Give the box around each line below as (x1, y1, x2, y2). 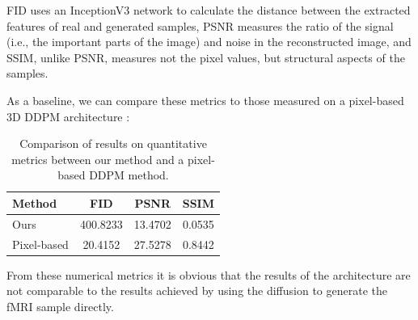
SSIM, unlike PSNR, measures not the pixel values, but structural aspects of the (6, 48, 405, 65)
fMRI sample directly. (6, 297, 114, 314)
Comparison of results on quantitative (19, 135, 207, 152)
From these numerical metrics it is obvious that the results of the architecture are (6, 266, 411, 283)
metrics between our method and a (11, 150, 184, 167)
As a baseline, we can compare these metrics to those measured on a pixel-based (6, 91, 404, 108)
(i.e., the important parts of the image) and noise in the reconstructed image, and (6, 33, 412, 50)
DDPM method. (89, 166, 169, 183)
